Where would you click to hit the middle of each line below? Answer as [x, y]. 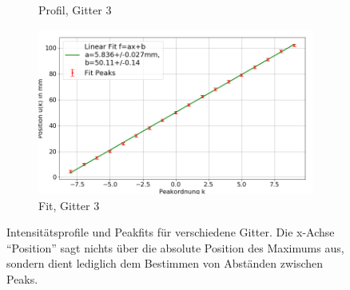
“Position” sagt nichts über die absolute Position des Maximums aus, [175, 247]
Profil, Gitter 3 [75, 10]
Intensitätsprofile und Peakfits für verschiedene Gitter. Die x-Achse [171, 232]
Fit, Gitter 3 [69, 205]
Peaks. [22, 278]
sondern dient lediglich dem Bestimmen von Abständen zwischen [165, 263]
